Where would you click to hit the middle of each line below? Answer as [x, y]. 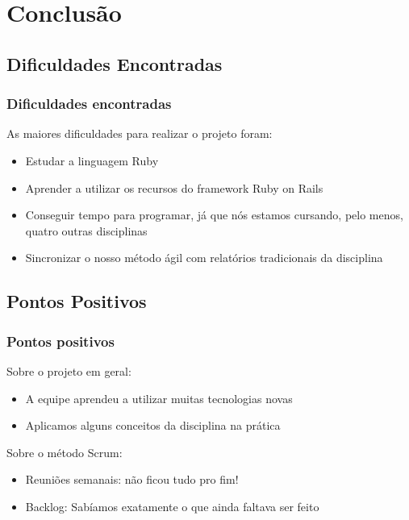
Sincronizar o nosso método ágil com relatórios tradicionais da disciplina [204, 258]
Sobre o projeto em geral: [69, 370]
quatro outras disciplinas [86, 230]
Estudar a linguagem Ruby [92, 160]
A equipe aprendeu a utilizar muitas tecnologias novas [159, 398]
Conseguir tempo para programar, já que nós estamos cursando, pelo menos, [214, 215]
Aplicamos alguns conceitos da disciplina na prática [153, 425]
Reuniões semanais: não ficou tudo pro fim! [132, 479]
